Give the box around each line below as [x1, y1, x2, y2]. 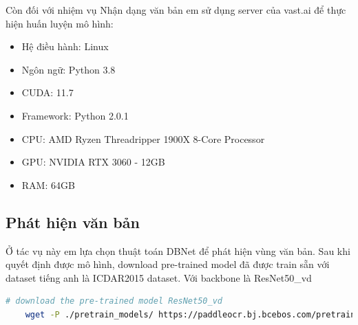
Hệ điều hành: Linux [21, 39, 109, 54]
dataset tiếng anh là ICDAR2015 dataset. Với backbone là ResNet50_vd [6, 270, 312, 284]
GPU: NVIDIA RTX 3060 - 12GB [21, 155, 165, 169]
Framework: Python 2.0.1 [21, 108, 129, 122]
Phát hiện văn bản [6, 211, 140, 232]
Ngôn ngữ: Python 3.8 [21, 62, 116, 76]
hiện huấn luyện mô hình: [6, 16, 114, 30]
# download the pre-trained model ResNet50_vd [6, 296, 222, 306]
